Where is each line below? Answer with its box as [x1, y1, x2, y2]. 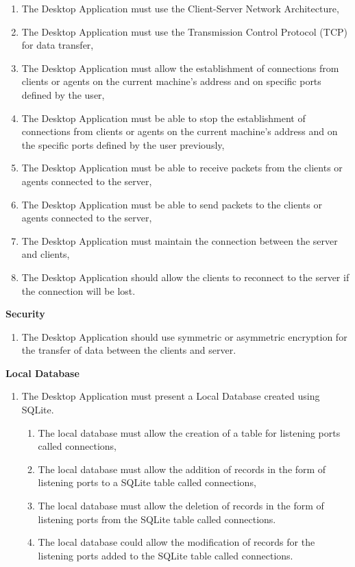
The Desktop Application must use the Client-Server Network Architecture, [21, 1, 339, 15]
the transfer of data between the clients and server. [21, 343, 236, 357]
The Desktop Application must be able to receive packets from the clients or [21, 160, 343, 175]
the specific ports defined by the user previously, [21, 137, 225, 152]
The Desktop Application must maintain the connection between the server [21, 233, 338, 248]
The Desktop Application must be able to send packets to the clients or [21, 197, 322, 211]
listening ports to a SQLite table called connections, [38, 475, 256, 490]
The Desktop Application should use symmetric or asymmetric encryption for [21, 329, 347, 343]
